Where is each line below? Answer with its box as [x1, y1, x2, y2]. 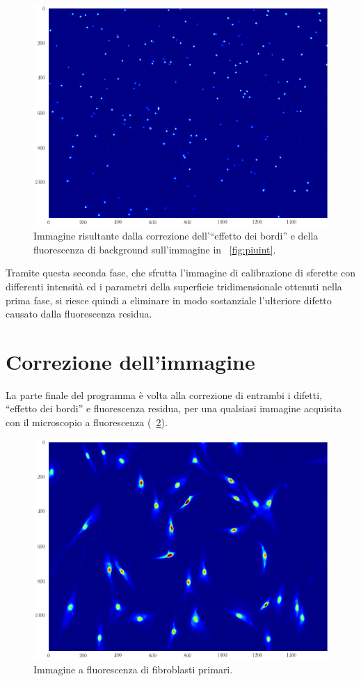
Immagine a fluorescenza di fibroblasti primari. [33, 662, 233, 676]
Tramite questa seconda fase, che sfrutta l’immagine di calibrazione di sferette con [6, 265, 355, 280]
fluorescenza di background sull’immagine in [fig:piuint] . [33, 242, 276, 256]
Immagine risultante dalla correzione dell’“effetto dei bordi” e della [33, 228, 319, 243]
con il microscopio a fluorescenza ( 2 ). [6, 415, 168, 430]
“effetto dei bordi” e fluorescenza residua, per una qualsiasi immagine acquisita [6, 401, 342, 416]
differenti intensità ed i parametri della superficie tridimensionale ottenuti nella [6, 279, 342, 293]
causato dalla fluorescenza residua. [6, 306, 152, 321]
